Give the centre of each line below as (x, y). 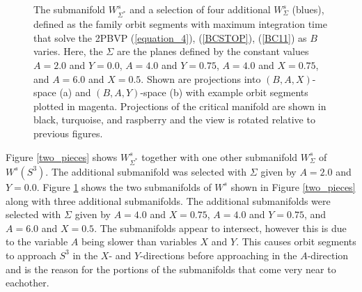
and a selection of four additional (200, 9)
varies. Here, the (68, 51)
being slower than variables (139, 241)
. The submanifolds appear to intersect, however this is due (220, 228)
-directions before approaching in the (219, 255)
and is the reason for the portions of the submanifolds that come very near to (171, 269)
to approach (31, 255)
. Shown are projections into (201, 78)
